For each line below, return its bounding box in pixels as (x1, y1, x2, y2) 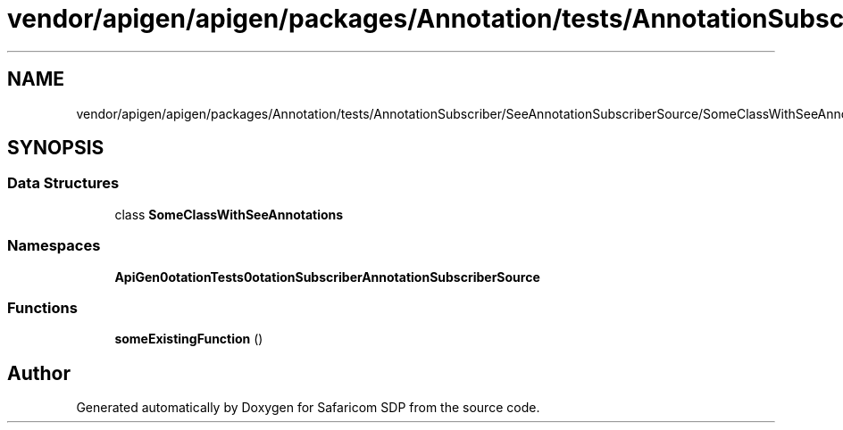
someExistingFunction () (114, 331, 263, 347)
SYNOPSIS (7, 136, 104, 160)
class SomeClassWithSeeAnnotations (114, 206, 344, 222)
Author (7, 361, 71, 385)
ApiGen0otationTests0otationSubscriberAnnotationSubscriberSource (114, 269, 540, 285)
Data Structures (7, 174, 120, 193)
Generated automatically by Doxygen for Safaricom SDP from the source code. (76, 400, 540, 416)
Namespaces (7, 236, 101, 255)
